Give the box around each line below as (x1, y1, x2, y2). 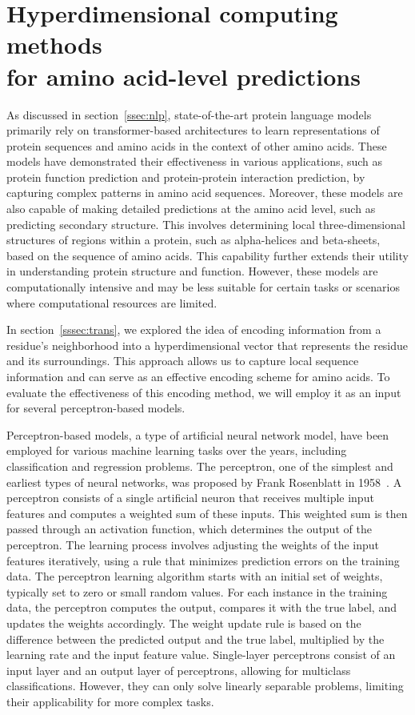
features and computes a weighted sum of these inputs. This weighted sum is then (6, 504, 408, 521)
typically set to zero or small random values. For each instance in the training (6, 583, 388, 600)
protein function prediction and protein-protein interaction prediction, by (6, 168, 365, 185)
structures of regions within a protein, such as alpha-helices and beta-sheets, (6, 231, 381, 248)
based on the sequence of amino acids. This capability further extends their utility (6, 247, 409, 263)
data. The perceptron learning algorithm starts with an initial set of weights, (6, 568, 383, 584)
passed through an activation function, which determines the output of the (6, 520, 372, 537)
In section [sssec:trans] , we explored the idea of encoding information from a (6, 321, 381, 338)
